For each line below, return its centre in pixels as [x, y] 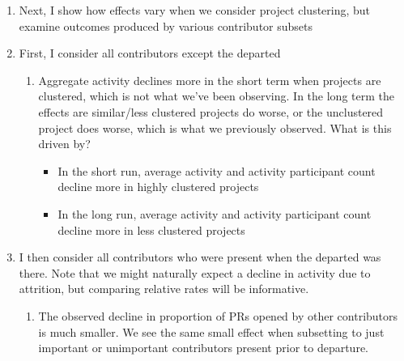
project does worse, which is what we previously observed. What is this [215, 127]
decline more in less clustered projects [151, 229]
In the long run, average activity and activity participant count [215, 213]
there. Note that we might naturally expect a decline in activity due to [195, 272]
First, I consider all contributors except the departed [150, 53]
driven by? [64, 144]
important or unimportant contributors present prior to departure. [203, 348]
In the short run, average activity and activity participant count [217, 170]
